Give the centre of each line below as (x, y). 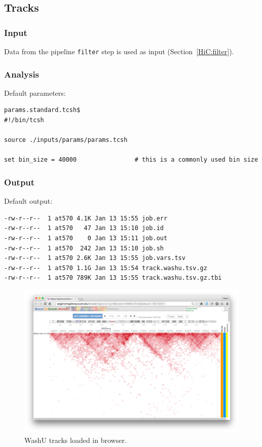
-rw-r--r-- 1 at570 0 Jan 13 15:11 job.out (86, 238)
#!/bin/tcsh (24, 120)
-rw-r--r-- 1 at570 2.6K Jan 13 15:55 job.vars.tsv (95, 258)
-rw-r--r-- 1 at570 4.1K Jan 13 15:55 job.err (86, 218)
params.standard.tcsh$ (42, 110)
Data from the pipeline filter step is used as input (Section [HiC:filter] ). (119, 51)
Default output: (28, 201)
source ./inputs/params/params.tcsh (66, 140)
